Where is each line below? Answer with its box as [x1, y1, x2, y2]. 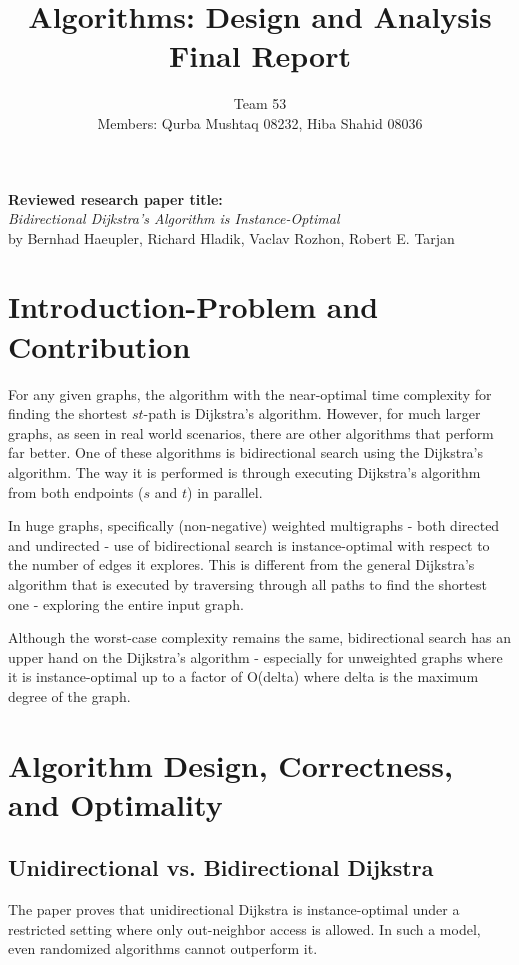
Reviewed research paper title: [8, 188, 223, 209]
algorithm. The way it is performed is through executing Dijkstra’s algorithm [8, 461, 481, 482]
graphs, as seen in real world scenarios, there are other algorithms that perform [8, 422, 494, 443]
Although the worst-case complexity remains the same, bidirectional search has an [8, 627, 512, 648]
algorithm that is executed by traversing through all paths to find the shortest [8, 573, 487, 594]
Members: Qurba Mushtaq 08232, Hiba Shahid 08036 [97, 112, 423, 133]
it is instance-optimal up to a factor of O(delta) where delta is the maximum [8, 666, 479, 687]
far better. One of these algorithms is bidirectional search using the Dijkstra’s [8, 442, 484, 463]
